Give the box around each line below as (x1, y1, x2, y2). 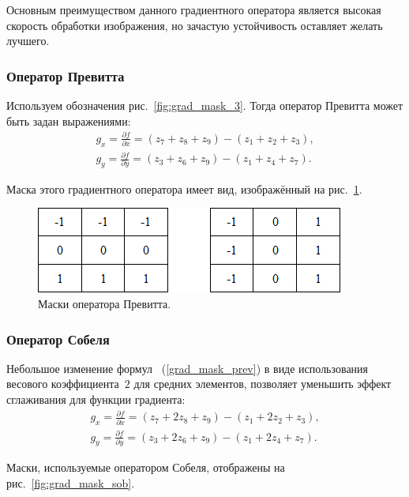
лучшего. (6, 32, 50, 49)
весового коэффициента (6, 375, 119, 392)
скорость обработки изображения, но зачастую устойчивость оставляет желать (6, 17, 383, 33)
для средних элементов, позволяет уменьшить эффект (133, 375, 392, 392)
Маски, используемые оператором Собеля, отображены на (6, 459, 285, 476)
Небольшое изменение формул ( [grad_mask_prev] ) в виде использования (6, 360, 369, 376)
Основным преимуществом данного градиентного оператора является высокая (6, 2, 381, 17)
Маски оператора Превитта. (38, 296, 171, 312)
